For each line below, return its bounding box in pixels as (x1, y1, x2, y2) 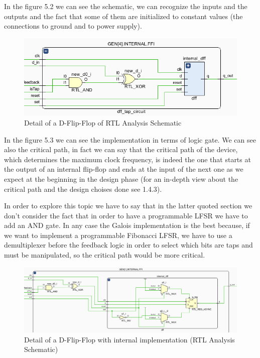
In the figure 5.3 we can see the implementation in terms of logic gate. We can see (4, 134, 256, 145)
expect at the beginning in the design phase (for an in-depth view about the (4, 173, 238, 184)
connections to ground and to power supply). (4, 21, 142, 31)
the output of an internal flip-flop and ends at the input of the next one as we (4, 164, 243, 174)
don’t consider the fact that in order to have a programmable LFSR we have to (4, 210, 248, 220)
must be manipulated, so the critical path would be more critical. (4, 250, 205, 260)
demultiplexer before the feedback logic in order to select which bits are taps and (4, 240, 253, 250)
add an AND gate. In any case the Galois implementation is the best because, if (4, 220, 250, 230)
